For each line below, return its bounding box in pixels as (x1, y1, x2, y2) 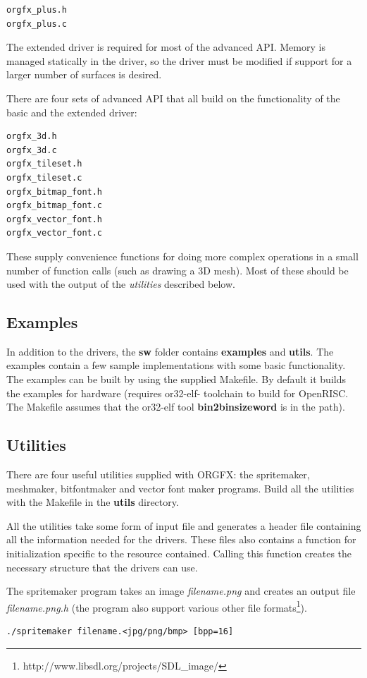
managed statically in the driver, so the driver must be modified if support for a (6, 53, 352, 68)
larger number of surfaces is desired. (6, 67, 162, 82)
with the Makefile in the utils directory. (6, 495, 179, 509)
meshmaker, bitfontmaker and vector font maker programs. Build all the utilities (6, 480, 354, 495)
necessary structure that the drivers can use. (6, 559, 198, 574)
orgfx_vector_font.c (6, 228, 103, 238)
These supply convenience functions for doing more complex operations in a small (6, 248, 359, 263)
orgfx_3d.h (6, 131, 57, 142)
